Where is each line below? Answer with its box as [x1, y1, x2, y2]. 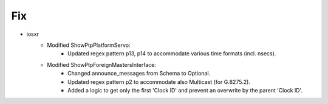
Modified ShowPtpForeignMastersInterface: [47, 61, 157, 68]
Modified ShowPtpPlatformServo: [47, 41, 131, 49]
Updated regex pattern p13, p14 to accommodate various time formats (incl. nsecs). [67, 50, 276, 57]
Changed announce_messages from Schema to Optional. [67, 70, 211, 77]
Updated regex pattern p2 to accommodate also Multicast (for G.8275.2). [67, 78, 250, 85]
